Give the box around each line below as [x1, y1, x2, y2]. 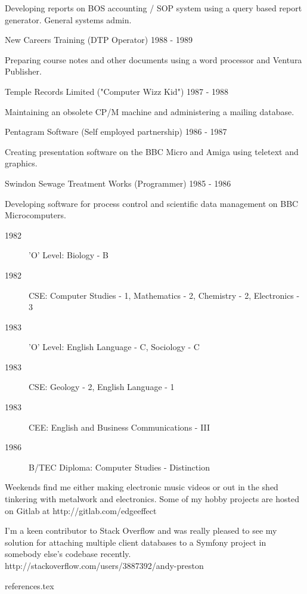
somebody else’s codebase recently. [5, 547, 131, 560]
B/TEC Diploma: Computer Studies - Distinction [29, 460, 210, 473]
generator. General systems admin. [5, 13, 132, 26]
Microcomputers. [5, 209, 66, 221]
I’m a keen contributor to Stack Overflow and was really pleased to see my [5, 524, 277, 537]
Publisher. [5, 65, 42, 78]
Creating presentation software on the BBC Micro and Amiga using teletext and [5, 145, 299, 157]
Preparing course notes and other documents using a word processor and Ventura [5, 53, 302, 66]
